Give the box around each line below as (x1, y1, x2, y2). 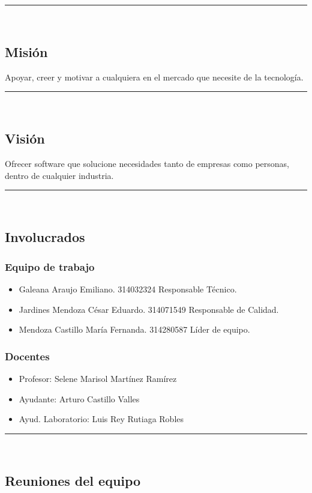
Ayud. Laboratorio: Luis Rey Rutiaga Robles (19, 413, 184, 425)
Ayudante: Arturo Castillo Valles (19, 392, 140, 405)
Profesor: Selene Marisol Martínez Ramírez (19, 372, 177, 384)
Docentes (5, 348, 50, 363)
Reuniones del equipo (5, 471, 141, 489)
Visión (5, 129, 45, 148)
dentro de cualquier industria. (5, 169, 114, 181)
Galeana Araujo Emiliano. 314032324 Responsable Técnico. (19, 282, 237, 295)
